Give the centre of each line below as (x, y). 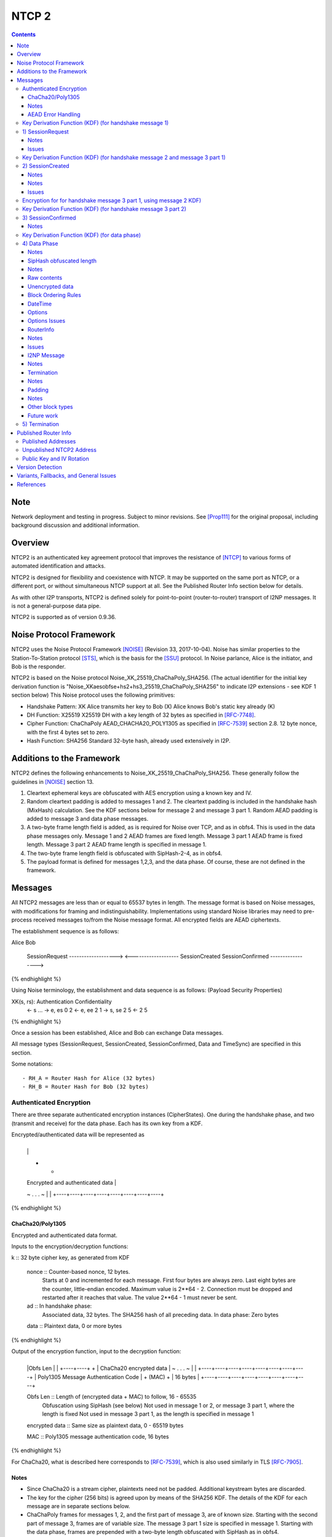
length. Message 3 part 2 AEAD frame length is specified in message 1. (117, 845)
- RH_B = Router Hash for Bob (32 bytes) (85, 1086)
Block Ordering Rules (54, 295)
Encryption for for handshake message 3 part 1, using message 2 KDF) (112, 200)
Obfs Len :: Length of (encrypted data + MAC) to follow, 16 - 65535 (112, 1397)
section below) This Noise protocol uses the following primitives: (93, 695)
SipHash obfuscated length (62, 261)
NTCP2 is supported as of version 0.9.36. (64, 617)
